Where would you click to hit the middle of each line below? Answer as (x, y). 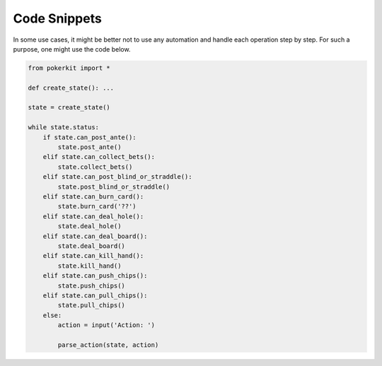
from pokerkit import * (69, 68)
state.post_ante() (89, 147)
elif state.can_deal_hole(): (93, 216)
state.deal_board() (91, 246)
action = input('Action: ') (106, 325)
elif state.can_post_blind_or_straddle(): (117, 177)
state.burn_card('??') (97, 206)
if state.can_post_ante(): (90, 137)
